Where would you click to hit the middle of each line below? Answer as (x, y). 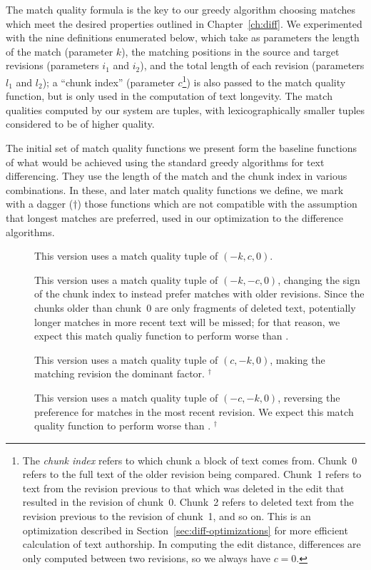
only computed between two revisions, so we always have (146, 558)
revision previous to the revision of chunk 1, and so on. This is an (167, 516)
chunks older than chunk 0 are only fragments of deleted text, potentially (195, 307)
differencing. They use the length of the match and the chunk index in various (177, 176)
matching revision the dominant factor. (120, 373)
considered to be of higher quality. (80, 124)
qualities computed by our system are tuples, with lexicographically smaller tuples (185, 110)
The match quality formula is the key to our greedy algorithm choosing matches (181, 9)
